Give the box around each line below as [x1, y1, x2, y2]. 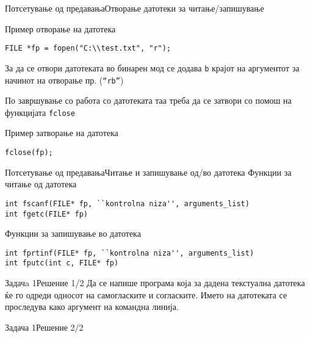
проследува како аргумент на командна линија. [5, 300, 179, 313]
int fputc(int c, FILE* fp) [5, 259, 119, 268]
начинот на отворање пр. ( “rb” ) [5, 73, 124, 86]
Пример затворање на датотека [5, 126, 118, 139]
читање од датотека [5, 178, 77, 190]
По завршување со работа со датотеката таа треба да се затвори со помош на [5, 94, 292, 107]
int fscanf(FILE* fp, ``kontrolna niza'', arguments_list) [5, 199, 250, 208]
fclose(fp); [5, 148, 53, 157]
